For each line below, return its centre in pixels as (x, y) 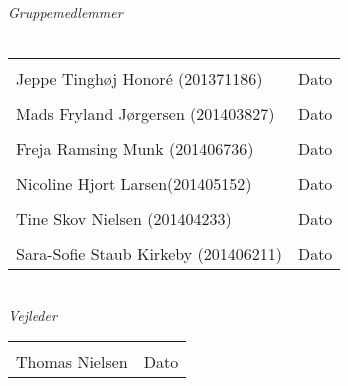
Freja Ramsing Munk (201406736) (135, 149)
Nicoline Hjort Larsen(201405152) (134, 184)
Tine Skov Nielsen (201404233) (124, 219)
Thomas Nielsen (72, 362)
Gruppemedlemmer (65, 12)
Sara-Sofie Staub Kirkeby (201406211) (149, 254)
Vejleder (32, 314)
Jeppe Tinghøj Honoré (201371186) (139, 79)
